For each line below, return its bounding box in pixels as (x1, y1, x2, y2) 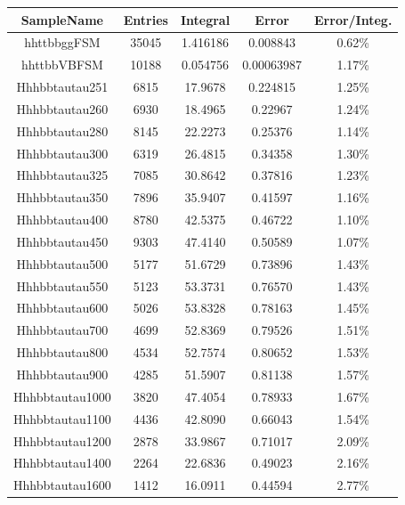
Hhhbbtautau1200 (13, 431, 111, 450)
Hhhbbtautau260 (16, 99, 109, 118)
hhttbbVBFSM (20, 55, 103, 74)
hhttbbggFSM (24, 33, 101, 52)
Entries (123, 10, 168, 29)
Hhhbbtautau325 (16, 166, 109, 184)
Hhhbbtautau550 (16, 276, 109, 295)
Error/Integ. (314, 10, 393, 29)
